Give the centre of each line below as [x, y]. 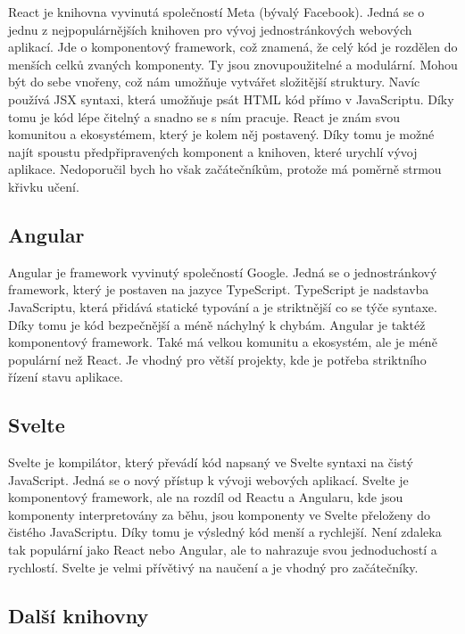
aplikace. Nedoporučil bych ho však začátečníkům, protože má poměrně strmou [225, 169]
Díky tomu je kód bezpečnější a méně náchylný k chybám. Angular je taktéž [217, 324]
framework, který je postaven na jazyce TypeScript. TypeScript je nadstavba [219, 289]
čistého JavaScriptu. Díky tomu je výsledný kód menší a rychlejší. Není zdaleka [225, 532]
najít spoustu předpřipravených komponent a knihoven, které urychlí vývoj [213, 151]
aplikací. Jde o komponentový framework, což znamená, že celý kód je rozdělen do [233, 47]
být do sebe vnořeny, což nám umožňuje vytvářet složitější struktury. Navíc [214, 82]
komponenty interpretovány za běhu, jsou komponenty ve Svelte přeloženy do [220, 514]
